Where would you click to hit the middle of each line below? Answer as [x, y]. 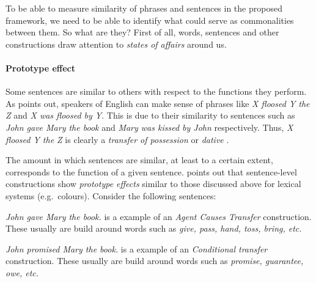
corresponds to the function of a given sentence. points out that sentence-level [151, 171]
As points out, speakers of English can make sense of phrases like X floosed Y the [158, 103]
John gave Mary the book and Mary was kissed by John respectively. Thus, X [149, 127]
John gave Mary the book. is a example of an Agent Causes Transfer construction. [159, 216]
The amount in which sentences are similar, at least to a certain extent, [139, 160]
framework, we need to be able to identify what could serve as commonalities [150, 20]
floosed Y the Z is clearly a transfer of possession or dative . [117, 139]
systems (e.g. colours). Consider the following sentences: [111, 195]
